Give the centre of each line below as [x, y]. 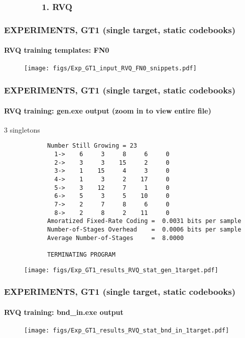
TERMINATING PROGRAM [81, 254]
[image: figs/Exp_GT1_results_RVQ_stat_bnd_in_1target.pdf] [127, 330]
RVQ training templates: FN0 [57, 50]
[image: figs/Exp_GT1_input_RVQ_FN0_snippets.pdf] [110, 69]
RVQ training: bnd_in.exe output [64, 312]
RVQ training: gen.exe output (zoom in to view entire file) [108, 110]
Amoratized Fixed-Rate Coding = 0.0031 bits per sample [144, 221]
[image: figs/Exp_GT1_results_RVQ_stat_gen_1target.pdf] [121, 270]
